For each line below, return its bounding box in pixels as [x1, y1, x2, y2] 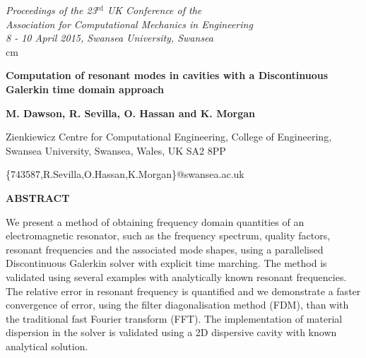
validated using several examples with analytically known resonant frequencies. [6, 269, 347, 284]
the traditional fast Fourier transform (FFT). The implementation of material [6, 311, 343, 326]
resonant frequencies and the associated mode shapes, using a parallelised [6, 241, 324, 256]
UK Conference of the [107, 3, 202, 17]
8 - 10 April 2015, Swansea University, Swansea [6, 30, 213, 45]
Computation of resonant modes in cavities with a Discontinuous [6, 68, 329, 83]
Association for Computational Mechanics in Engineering [6, 16, 253, 31]
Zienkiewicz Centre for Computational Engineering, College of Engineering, [6, 129, 332, 144]
